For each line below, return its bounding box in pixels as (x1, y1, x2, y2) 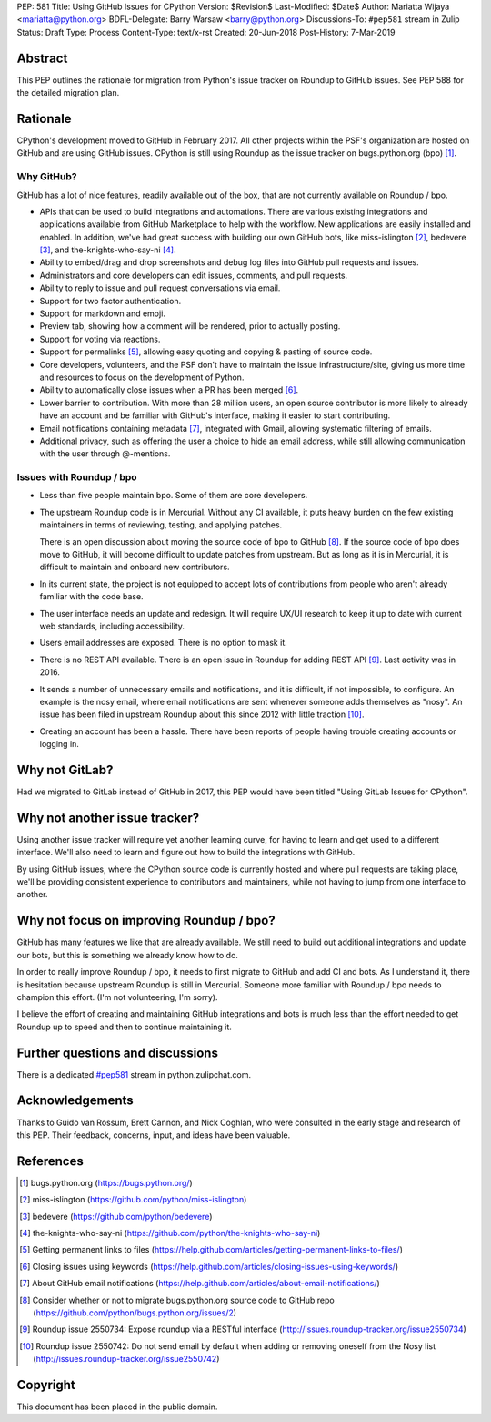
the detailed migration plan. (16, 87, 120, 98)
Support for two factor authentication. (39, 295, 182, 306)
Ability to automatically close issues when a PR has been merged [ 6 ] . (39, 384, 299, 395)
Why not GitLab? (16, 762, 114, 778)
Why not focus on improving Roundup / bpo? (16, 913, 276, 928)
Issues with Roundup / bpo (16, 471, 137, 484)
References (16, 1153, 84, 1169)
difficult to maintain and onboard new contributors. (39, 561, 231, 573)
